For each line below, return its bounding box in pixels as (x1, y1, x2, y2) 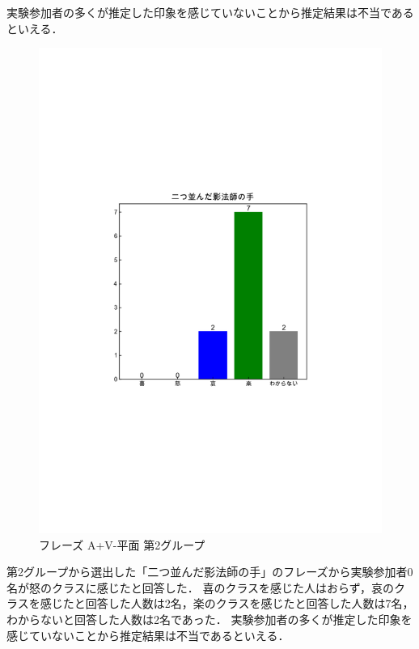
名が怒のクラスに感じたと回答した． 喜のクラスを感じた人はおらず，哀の (6, 579, 395, 596)
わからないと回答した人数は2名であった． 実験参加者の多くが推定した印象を (6, 611, 413, 628)
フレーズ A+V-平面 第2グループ (39, 536, 205, 553)
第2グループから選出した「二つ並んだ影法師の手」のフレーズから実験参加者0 (6, 563, 413, 580)
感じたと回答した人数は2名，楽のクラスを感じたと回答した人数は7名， (40, 595, 414, 612)
